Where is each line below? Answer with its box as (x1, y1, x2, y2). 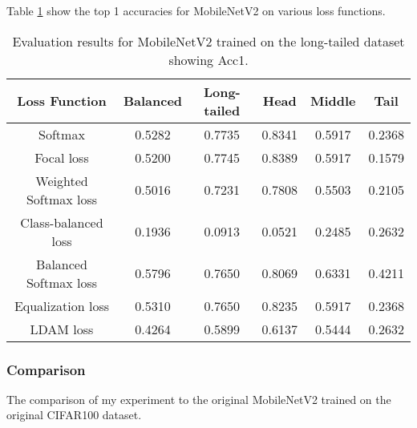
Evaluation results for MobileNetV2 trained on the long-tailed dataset (12, 31, 405, 50)
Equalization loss (14, 296, 110, 315)
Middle (310, 91, 356, 111)
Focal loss (34, 147, 89, 167)
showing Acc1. (168, 50, 249, 69)
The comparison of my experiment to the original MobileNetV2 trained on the (6, 390, 391, 407)
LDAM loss (30, 319, 94, 338)
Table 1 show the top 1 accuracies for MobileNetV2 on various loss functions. (6, 2, 386, 18)
